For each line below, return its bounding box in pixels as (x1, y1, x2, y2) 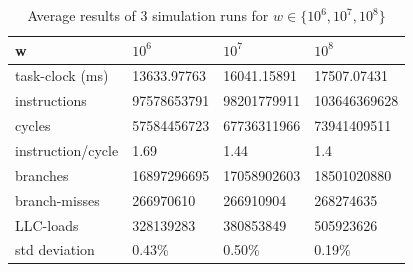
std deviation (15, 239, 95, 260)
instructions (15, 90, 87, 111)
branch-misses (15, 189, 100, 210)
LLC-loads (15, 214, 79, 235)
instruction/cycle (15, 139, 119, 160)
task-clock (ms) (15, 65, 109, 86)
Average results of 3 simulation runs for (27, 5, 269, 25)
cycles (15, 115, 51, 136)
